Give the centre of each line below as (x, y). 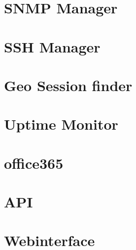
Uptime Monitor (61, 124)
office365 (34, 163)
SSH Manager (52, 46)
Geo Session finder (68, 85)
